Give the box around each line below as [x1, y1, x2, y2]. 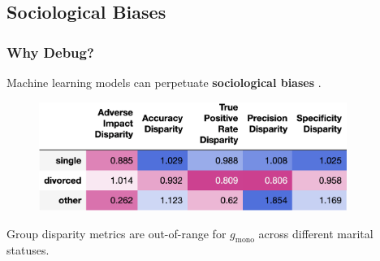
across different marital [258, 224, 374, 241]
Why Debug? [6, 41, 94, 62]
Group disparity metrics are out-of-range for [6, 224, 227, 241]
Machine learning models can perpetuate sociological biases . [6, 74, 322, 90]
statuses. [6, 241, 50, 259]
